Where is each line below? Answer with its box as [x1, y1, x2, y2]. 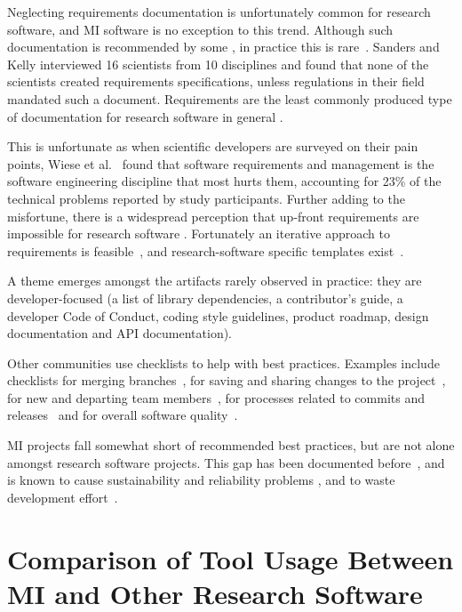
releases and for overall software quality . [7, 406, 238, 424]
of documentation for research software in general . [7, 107, 283, 125]
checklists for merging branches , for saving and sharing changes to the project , [7, 371, 446, 390]
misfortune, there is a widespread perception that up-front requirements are [7, 206, 419, 225]
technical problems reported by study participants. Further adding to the [7, 189, 405, 207]
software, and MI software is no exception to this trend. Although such [7, 20, 394, 38]
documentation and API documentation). [7, 324, 233, 342]
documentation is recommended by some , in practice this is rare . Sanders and [7, 37, 440, 56]
